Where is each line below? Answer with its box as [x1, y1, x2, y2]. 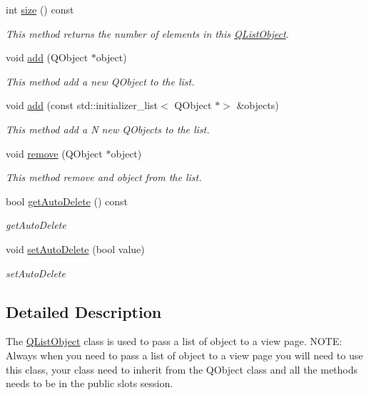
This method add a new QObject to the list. [6, 73, 195, 88]
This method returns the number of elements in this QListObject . [6, 26, 289, 41]
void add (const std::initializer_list [6, 98, 158, 113]
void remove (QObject [6, 145, 103, 160]
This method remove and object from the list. [6, 170, 202, 185]
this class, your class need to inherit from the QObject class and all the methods [6, 361, 358, 376]
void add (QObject [6, 50, 89, 65]
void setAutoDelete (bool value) [6, 241, 145, 256]
